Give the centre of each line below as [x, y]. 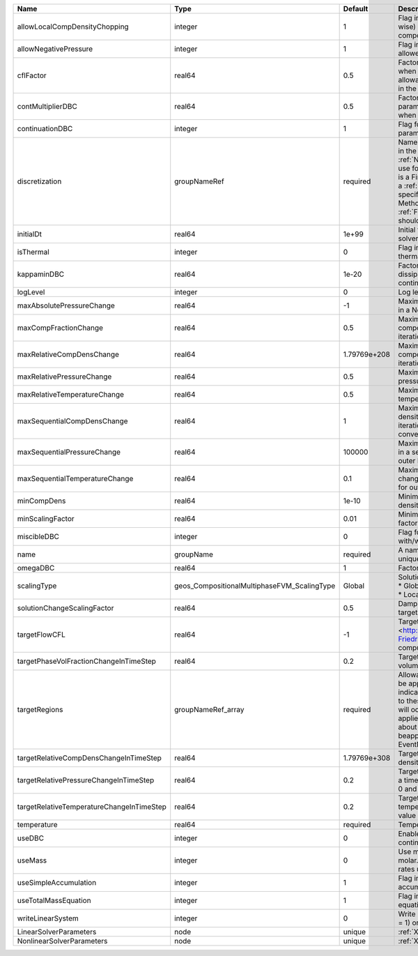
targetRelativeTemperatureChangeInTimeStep [92, 807]
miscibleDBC [38, 537]
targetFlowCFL [41, 635]
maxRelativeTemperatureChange [71, 394]
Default [356, 9]
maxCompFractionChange [60, 328]
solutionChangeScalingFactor [65, 608]
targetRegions [40, 710]
